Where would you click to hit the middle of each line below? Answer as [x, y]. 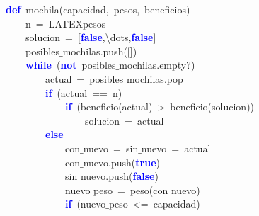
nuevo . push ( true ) [121, 162]
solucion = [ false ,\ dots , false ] [91, 37]
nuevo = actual [176, 148]
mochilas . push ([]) [100, 51]
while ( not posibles [71, 65]
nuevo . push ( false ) [119, 176]
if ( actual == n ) [84, 92]
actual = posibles [84, 78]
